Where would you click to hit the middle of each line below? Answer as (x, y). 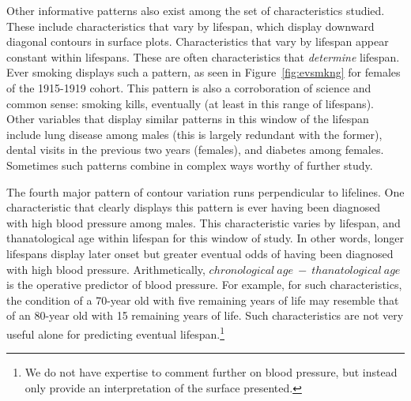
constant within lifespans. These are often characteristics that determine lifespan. (203, 56)
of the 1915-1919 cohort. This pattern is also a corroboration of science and (189, 87)
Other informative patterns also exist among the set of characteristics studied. (196, 10)
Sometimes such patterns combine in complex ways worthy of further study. (190, 165)
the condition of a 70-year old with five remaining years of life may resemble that (203, 300)
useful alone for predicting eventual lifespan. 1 (116, 332)
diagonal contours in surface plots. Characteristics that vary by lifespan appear (198, 41)
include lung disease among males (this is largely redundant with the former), (194, 134)
